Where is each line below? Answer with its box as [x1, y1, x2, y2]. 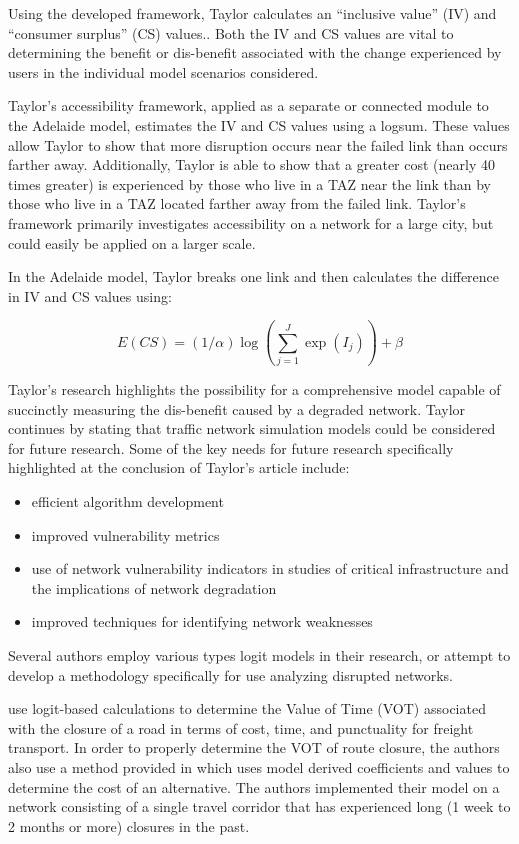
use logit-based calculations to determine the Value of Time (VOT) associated [8, 698, 486, 719]
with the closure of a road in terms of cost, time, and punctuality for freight [8, 717, 474, 738]
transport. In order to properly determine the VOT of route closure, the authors [8, 737, 500, 758]
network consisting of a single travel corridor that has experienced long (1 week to [8, 796, 511, 817]
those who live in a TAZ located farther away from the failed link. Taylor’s [8, 193, 466, 214]
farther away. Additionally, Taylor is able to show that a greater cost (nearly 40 [8, 154, 495, 175]
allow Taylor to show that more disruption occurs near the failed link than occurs [8, 134, 508, 155]
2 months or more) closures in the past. [8, 815, 250, 836]
